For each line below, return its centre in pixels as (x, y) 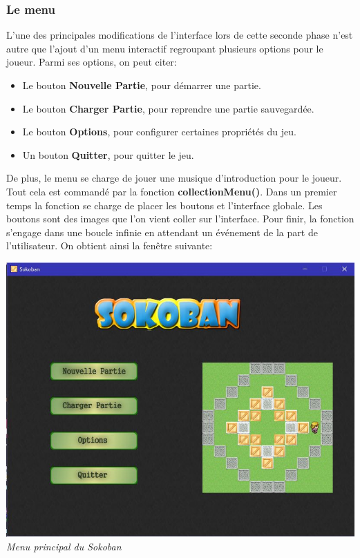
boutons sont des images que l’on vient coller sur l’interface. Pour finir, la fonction (180, 219)
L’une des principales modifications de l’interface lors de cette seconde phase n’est (180, 35)
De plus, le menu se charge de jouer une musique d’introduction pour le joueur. (174, 178)
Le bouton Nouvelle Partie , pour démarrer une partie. (142, 85)
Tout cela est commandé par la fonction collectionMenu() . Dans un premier (172, 191)
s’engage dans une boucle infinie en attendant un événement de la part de (162, 232)
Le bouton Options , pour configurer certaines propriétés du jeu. (159, 132)
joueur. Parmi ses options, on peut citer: (92, 62)
